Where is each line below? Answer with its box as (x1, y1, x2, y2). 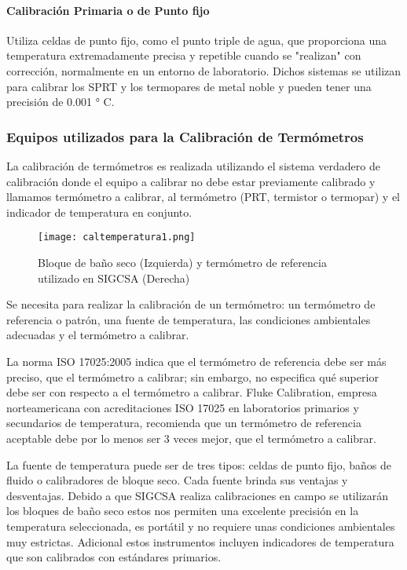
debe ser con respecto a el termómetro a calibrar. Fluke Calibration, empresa (6, 384, 377, 400)
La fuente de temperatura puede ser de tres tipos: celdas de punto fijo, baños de (6, 456, 391, 473)
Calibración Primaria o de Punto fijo (6, 2, 210, 18)
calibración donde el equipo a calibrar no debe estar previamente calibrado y (6, 173, 376, 189)
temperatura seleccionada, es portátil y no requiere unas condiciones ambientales (6, 517, 395, 534)
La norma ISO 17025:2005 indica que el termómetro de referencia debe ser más (6, 353, 387, 369)
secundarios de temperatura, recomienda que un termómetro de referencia (6, 415, 361, 431)
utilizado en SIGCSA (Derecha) (38, 269, 190, 286)
